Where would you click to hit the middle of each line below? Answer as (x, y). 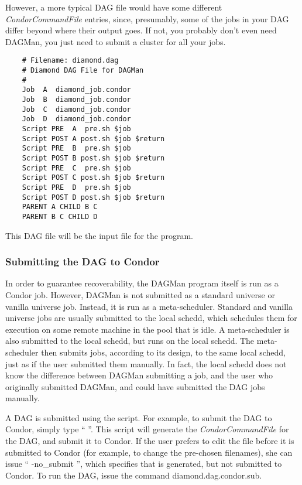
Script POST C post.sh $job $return (93, 178)
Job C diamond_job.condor (76, 109)
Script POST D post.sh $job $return (93, 197)
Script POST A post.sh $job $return (93, 139)
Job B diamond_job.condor (76, 100)
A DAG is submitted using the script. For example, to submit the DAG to (139, 417)
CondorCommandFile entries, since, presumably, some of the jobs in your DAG (147, 18)
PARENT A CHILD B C (60, 207)
